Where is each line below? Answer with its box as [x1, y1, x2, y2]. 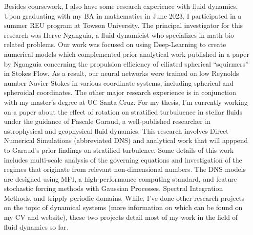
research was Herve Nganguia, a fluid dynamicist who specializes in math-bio [4, 29, 234, 40]
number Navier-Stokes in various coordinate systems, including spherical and [4, 77, 234, 88]
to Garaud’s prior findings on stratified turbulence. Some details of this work [4, 144, 234, 155]
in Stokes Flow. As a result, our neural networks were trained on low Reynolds [4, 68, 239, 78]
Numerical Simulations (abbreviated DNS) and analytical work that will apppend [4, 135, 248, 145]
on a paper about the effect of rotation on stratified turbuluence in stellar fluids [4, 106, 243, 117]
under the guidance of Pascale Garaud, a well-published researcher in [4, 116, 211, 126]
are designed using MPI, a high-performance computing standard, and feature [4, 173, 237, 184]
